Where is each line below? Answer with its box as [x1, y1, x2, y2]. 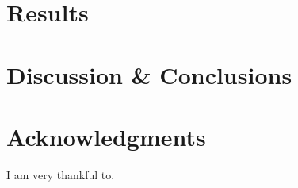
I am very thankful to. [6, 166, 115, 182]
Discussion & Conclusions [6, 58, 292, 90]
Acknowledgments [6, 120, 206, 152]
